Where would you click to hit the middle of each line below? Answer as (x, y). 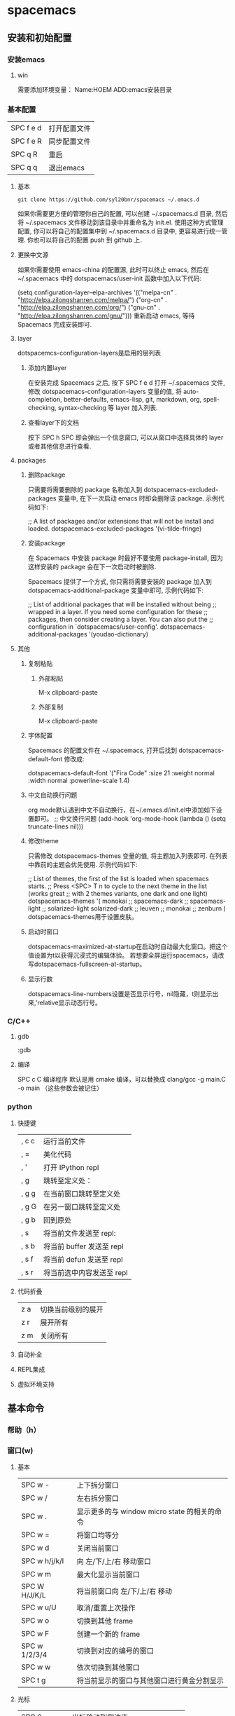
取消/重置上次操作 (106, 1608)
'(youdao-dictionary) (119, 634)
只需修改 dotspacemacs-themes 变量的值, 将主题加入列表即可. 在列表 (128, 856)
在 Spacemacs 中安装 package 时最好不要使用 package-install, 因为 (125, 558)
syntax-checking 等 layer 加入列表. (108, 408)
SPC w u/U (39, 1607)
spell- (212, 400)
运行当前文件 (64, 1141)
